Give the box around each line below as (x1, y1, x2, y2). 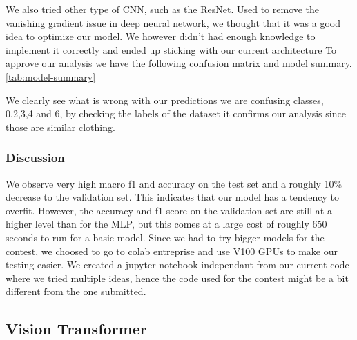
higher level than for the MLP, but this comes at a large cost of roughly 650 (6, 217, 327, 231)
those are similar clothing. (6, 119, 115, 134)
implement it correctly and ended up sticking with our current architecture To (6, 42, 337, 57)
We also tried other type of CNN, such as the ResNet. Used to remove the (6, 2, 320, 16)
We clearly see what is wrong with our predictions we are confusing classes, (6, 92, 324, 107)
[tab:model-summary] (6, 69, 96, 83)
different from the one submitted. (6, 284, 146, 299)
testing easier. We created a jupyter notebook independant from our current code (6, 257, 349, 272)
